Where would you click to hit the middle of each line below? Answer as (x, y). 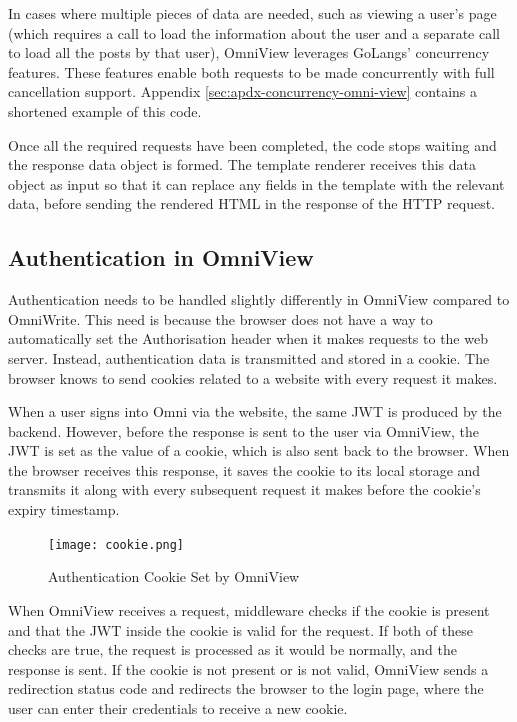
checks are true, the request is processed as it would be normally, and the (233, 649)
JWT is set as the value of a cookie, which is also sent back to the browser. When (259, 450)
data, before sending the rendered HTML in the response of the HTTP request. (252, 203)
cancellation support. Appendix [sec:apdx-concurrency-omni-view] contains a (243, 91)
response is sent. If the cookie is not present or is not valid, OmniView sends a (248, 668)
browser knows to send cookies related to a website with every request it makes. (253, 377)
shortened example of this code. (105, 110)
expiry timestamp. (64, 509)
